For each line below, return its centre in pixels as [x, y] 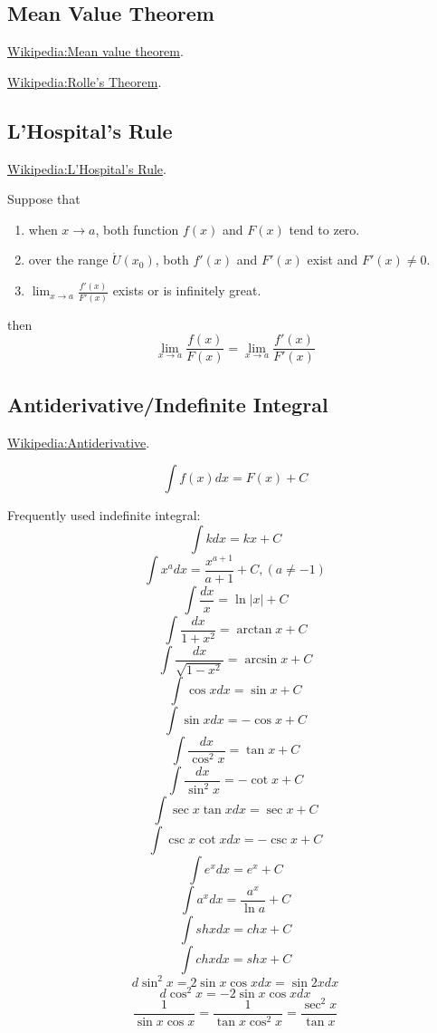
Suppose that [44, 199]
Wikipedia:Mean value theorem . [95, 51]
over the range [68, 260]
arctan [254, 630]
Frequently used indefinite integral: [104, 515]
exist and [332, 260]
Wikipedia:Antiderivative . [79, 442]
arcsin [261, 660]
